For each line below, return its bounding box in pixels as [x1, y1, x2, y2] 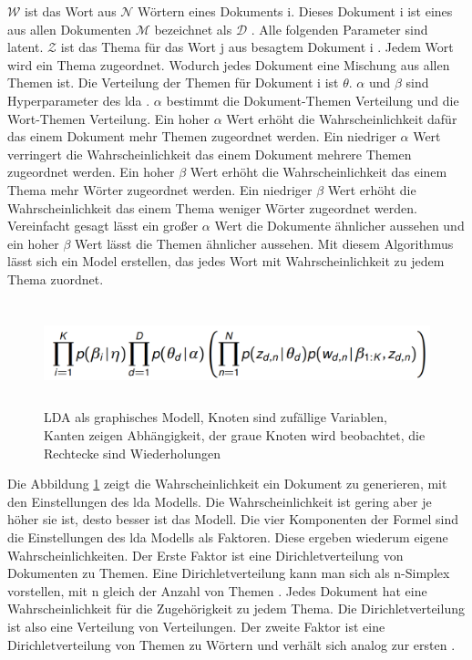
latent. [7, 37, 44, 57]
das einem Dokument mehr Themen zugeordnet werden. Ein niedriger [7, 127, 396, 146]
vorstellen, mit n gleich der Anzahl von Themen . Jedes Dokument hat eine [7, 581, 427, 600]
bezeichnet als [154, 19, 232, 38]
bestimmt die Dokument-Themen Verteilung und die [166, 90, 459, 109]
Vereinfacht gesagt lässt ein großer [7, 216, 199, 235]
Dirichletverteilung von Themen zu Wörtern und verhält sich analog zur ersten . [7, 634, 456, 654]
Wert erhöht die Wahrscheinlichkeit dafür [226, 108, 457, 128]
